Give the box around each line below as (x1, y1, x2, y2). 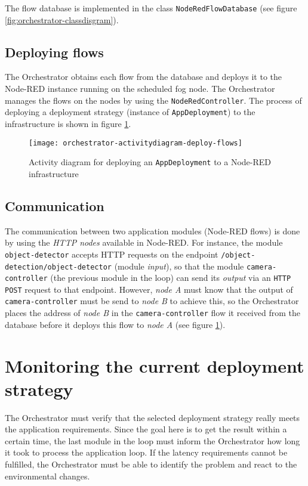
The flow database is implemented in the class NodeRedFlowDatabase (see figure (5, 2, 297, 14)
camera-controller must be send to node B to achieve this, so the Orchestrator (5, 295, 299, 307)
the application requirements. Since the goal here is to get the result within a (5, 423, 287, 435)
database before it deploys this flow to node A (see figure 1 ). (5, 318, 226, 330)
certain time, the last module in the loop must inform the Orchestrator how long (5, 434, 300, 447)
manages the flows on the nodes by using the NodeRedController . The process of (5, 94, 302, 106)
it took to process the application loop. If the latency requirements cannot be (5, 446, 288, 459)
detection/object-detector (5, 262, 112, 271)
